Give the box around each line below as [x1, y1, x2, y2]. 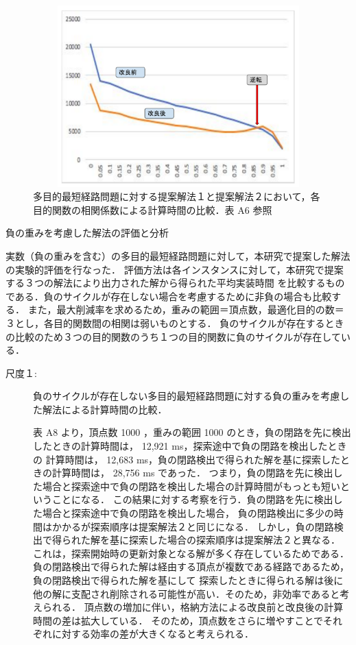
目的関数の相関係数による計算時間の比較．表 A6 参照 [33, 202, 272, 217]
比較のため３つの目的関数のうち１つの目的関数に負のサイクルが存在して [14, 329, 341, 343]
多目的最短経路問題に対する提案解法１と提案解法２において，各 [33, 189, 320, 204]
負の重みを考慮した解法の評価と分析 [5, 226, 169, 240]
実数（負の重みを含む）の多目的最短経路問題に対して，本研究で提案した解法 [5, 248, 351, 263]
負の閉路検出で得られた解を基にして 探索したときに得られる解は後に [33, 573, 344, 587]
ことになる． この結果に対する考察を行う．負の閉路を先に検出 [51, 492, 333, 507]
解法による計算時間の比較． [42, 402, 167, 416]
